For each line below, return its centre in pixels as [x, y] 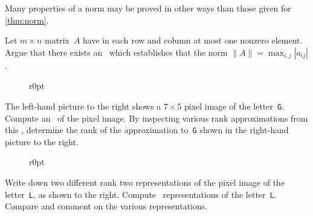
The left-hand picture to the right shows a [83, 106]
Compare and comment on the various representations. [106, 206]
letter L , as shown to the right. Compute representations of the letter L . [141, 194]
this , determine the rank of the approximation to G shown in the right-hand [147, 130]
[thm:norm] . [27, 20]
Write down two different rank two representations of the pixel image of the [145, 182]
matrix [57, 40]
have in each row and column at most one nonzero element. [193, 40]
